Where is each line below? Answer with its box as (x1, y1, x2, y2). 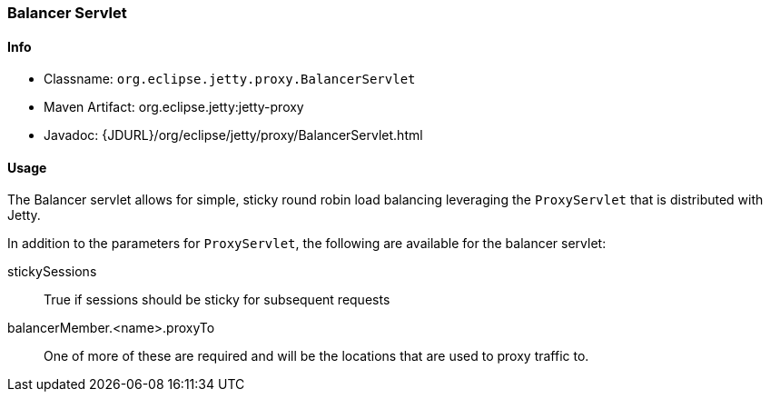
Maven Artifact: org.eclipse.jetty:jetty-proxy (44, 99, 304, 115)
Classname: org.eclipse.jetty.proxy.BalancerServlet (44, 71, 416, 87)
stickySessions (7, 264, 97, 280)
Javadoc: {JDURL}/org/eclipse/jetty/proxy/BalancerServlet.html (44, 127, 423, 144)
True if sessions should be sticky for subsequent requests (44, 292, 390, 308)
